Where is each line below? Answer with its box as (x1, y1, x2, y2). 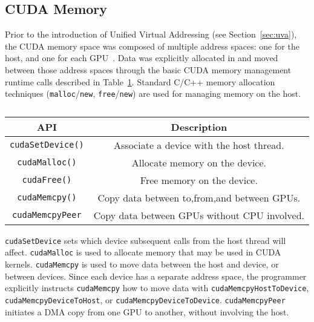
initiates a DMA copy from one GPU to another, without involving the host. (5, 305, 289, 318)
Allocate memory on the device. (131, 155, 266, 169)
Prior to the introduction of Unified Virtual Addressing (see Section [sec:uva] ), (5, 28, 297, 41)
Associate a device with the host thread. (114, 137, 284, 152)
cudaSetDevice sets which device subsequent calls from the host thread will (5, 234, 286, 246)
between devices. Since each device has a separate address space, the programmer (5, 269, 307, 282)
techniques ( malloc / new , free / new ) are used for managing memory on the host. (5, 87, 301, 100)
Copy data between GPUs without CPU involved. (93, 208, 304, 222)
